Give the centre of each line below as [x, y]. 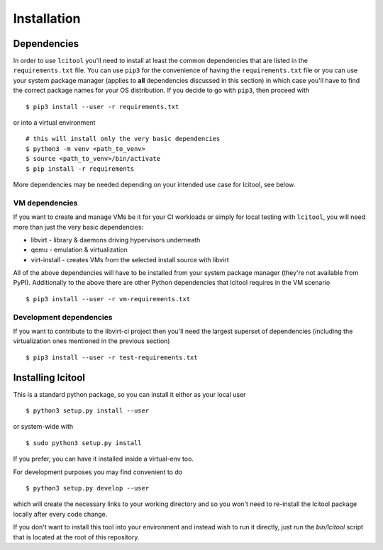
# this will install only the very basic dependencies [123, 139]
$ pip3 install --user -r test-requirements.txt [112, 357]
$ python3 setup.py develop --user [88, 488]
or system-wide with [43, 427]
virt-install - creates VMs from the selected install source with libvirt [130, 259]
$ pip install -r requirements [80, 169]
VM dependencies [45, 203]
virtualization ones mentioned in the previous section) [91, 341]
